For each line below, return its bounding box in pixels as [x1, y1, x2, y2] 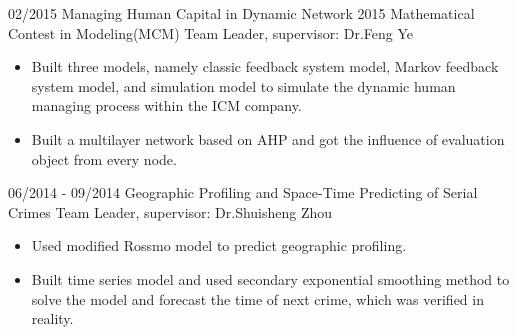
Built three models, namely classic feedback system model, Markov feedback [31, 56, 499, 77]
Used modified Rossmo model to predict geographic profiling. [31, 235, 407, 256]
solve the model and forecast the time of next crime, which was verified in [31, 288, 484, 309]
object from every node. [31, 148, 177, 169]
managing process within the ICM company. [31, 95, 302, 116]
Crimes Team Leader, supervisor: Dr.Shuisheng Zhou [8, 201, 333, 222]
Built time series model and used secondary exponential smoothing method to [31, 268, 510, 289]
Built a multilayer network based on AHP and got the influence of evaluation [31, 128, 505, 149]
